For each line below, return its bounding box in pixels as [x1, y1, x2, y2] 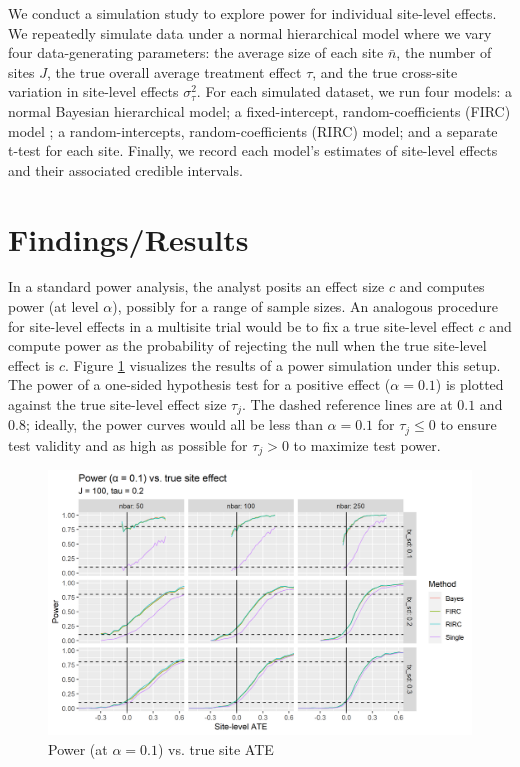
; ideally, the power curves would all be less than [25, 414, 323, 435]
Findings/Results [8, 218, 249, 259]
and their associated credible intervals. [8, 159, 243, 180]
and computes [399, 276, 485, 297]
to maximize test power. [293, 434, 441, 455]
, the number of [396, 42, 492, 63]
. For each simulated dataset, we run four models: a [196, 81, 512, 102]
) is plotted [435, 374, 504, 395]
